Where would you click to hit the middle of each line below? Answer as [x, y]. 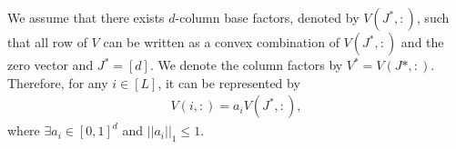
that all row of [47, 42]
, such [433, 17]
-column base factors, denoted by [267, 17]
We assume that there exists [86, 17]
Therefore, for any [58, 82]
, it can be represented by [229, 82]
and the [422, 42]
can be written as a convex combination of [221, 42]
